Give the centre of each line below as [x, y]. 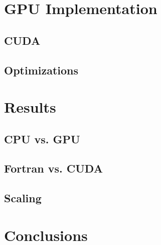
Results [30, 107]
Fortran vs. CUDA [53, 168]
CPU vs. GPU [42, 139]
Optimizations [41, 70]
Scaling [23, 198]
